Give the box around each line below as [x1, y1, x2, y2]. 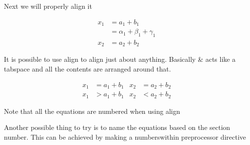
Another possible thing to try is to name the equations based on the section [4, 122, 231, 132]
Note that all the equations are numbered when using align [4, 106, 180, 116]
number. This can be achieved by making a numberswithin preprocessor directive [4, 131, 246, 142]
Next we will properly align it [4, 1, 92, 11]
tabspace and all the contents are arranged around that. [4, 63, 171, 73]
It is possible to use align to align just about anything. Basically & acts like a [4, 54, 236, 64]
